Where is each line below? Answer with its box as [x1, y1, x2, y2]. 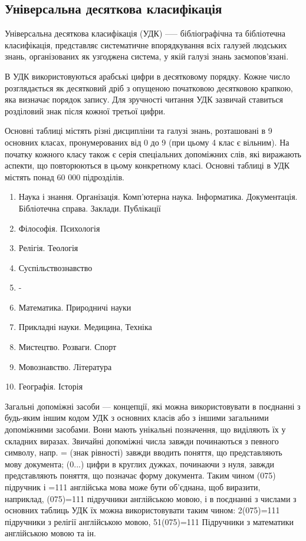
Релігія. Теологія [18, 242, 78, 254]
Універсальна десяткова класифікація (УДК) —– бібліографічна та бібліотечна [5, 27, 286, 39]
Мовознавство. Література [18, 360, 112, 372]
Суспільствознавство [18, 261, 93, 273]
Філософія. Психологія [18, 222, 100, 234]
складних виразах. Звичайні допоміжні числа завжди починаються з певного [5, 434, 279, 447]
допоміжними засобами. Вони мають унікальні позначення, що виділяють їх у [5, 423, 286, 436]
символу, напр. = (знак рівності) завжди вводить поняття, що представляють [5, 446, 282, 458]
